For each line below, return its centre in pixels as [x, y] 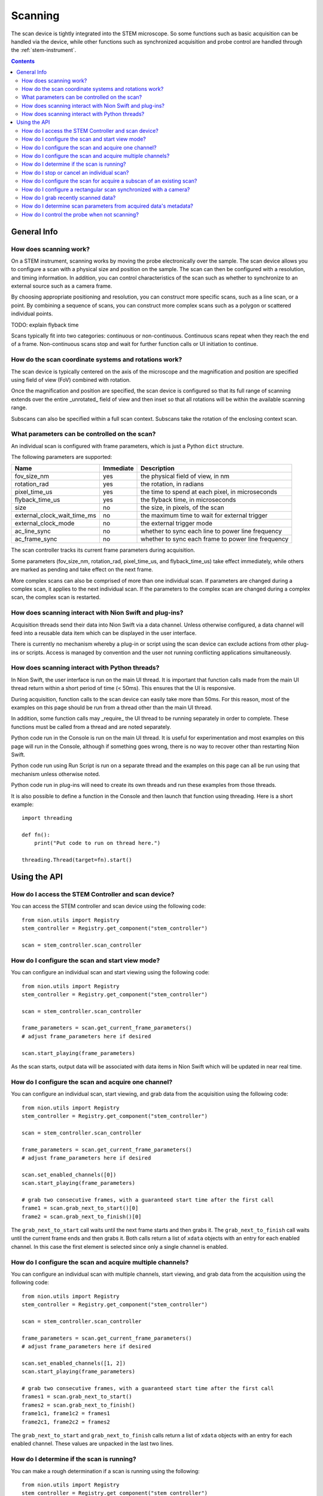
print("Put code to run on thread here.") [97, 843]
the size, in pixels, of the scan [182, 507]
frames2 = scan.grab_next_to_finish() [79, 1405]
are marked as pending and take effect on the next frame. [82, 570]
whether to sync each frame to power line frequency [215, 539]
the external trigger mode [176, 524]
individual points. [32, 314]
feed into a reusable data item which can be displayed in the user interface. [104, 633]
